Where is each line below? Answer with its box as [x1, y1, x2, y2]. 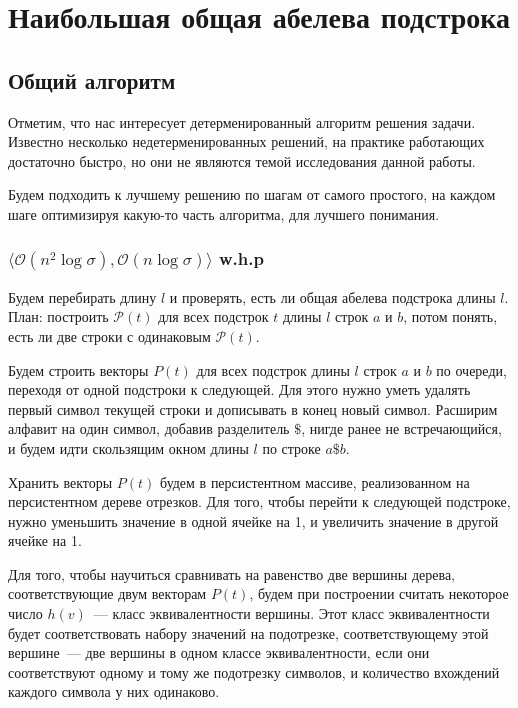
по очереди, [436, 359, 507, 380]
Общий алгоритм [8, 64, 176, 95]
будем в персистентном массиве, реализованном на [160, 471, 470, 492]
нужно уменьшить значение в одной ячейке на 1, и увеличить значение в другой [8, 510, 499, 531]
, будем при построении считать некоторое [249, 583, 509, 604]
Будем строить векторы [8, 359, 149, 380]
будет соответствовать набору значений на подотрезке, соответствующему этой [8, 622, 489, 643]
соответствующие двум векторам [8, 583, 207, 604]
